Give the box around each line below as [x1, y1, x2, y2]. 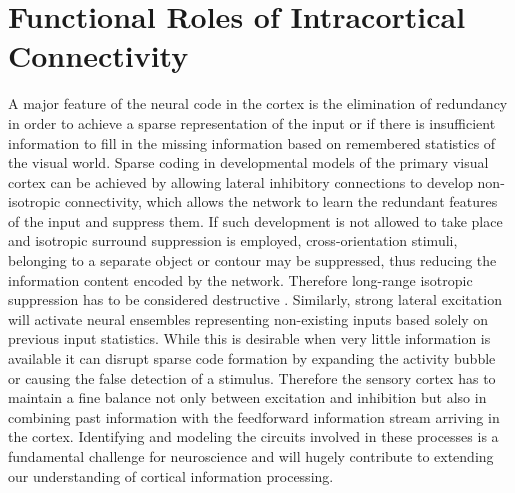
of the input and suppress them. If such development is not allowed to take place [8, 210, 503, 231]
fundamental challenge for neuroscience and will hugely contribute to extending [8, 446, 494, 466]
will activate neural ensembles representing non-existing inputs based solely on [8, 308, 489, 329]
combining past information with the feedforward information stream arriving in [8, 406, 500, 427]
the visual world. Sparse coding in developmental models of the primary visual [8, 152, 489, 173]
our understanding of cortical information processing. [8, 465, 334, 486]
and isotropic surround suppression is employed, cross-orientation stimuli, [8, 230, 458, 251]
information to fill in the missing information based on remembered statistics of [8, 132, 496, 153]
